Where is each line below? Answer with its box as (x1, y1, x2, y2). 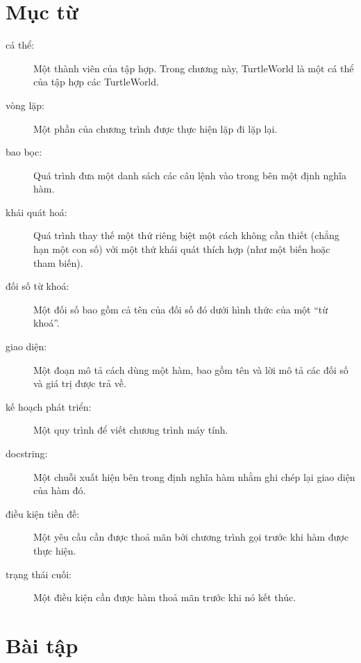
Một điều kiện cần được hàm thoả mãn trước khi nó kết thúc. (33, 590, 296, 605)
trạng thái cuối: (6, 566, 72, 581)
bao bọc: (6, 145, 42, 159)
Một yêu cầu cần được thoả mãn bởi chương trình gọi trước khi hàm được (33, 530, 349, 544)
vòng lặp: (6, 97, 45, 112)
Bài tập (6, 630, 78, 659)
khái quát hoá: (6, 204, 67, 219)
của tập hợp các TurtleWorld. (33, 74, 159, 89)
